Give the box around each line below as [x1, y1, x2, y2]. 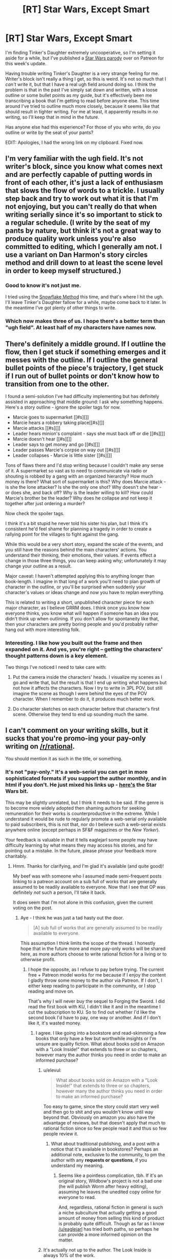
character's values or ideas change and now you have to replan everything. [5, 589, 165, 596]
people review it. [43, 1131, 78, 1137]
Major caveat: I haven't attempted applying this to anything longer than [5, 573, 155, 579]
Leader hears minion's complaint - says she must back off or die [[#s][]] [12, 430, 165, 437]
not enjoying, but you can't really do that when [5, 202, 157, 211]
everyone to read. [58, 1194, 96, 1200]
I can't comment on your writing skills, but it [5, 726, 148, 735]
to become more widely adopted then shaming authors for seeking [5, 805, 146, 811]
